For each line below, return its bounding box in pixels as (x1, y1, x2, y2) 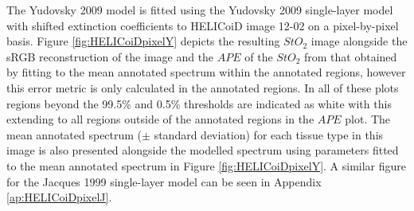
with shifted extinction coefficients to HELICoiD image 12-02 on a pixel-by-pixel (6, 17, 399, 33)
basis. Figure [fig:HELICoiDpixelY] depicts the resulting (6, 33, 280, 49)
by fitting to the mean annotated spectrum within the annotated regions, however (6, 64, 406, 80)
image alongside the (310, 33, 408, 49)
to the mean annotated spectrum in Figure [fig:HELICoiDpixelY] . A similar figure (6, 157, 407, 174)
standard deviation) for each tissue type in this (154, 126, 384, 143)
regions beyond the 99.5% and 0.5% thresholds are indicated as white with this (6, 95, 392, 111)
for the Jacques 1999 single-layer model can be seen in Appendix (6, 173, 322, 190)
